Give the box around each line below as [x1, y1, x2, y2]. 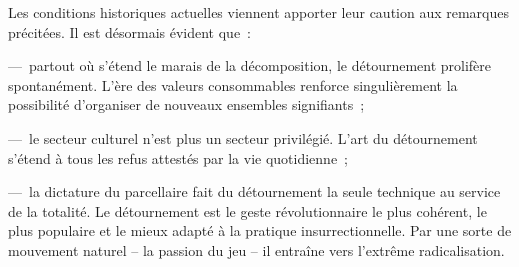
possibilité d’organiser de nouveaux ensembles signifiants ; [8, 94, 365, 115]
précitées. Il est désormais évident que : [8, 21, 252, 42]
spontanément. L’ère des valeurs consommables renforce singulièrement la [8, 74, 458, 95]
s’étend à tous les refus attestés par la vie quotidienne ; [8, 147, 349, 168]
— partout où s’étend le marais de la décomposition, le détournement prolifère [8, 55, 492, 76]
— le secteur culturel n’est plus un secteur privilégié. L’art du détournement [8, 127, 478, 148]
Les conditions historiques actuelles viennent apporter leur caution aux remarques [8, 2, 510, 22]
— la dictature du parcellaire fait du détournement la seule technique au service [8, 181, 501, 202]
